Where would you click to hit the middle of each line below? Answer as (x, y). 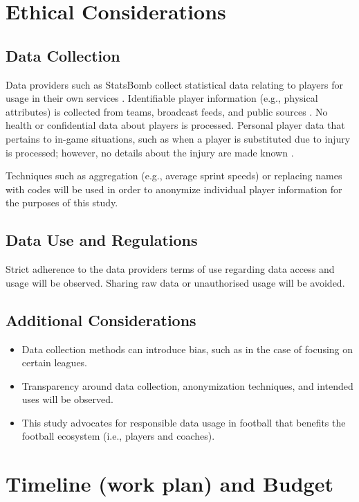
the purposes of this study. (62, 203)
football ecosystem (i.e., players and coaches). (118, 436)
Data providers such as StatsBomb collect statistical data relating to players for (174, 84)
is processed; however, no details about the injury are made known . (150, 152)
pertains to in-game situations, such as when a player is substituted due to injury (178, 138)
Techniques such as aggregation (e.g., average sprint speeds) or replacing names (174, 176)
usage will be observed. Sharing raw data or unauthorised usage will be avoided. (175, 282)
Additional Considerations (101, 320)
